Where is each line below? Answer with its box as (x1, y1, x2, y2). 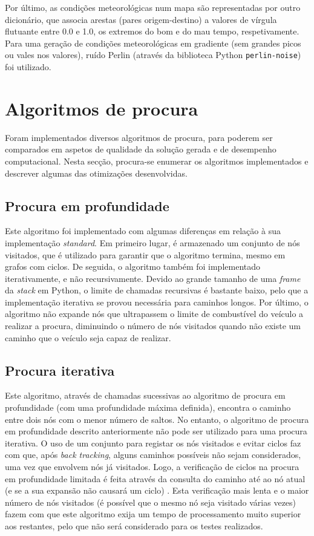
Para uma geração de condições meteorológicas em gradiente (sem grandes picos (5, 36, 301, 49)
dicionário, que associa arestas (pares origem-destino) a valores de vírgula (5, 13, 277, 25)
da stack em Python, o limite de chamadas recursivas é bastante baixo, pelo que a (5, 284, 309, 296)
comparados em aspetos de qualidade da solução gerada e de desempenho (5, 143, 276, 155)
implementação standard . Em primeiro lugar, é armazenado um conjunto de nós (5, 236, 300, 249)
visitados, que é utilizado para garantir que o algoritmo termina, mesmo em (5, 248, 286, 261)
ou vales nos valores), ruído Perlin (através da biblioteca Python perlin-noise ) (5, 48, 301, 61)
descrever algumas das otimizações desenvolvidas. (5, 166, 188, 179)
